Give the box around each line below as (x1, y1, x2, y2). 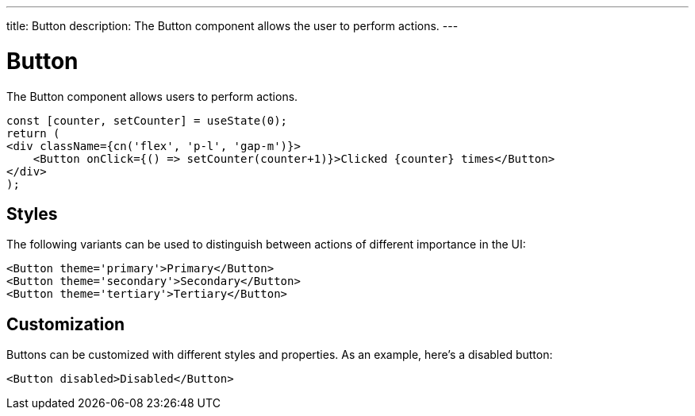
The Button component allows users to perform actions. (6, 89, 298, 103)
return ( (6, 126, 60, 140)
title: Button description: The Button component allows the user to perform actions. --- (6, 19, 459, 33)
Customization (6, 314, 125, 334)
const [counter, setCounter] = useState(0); (6, 114, 288, 127)
